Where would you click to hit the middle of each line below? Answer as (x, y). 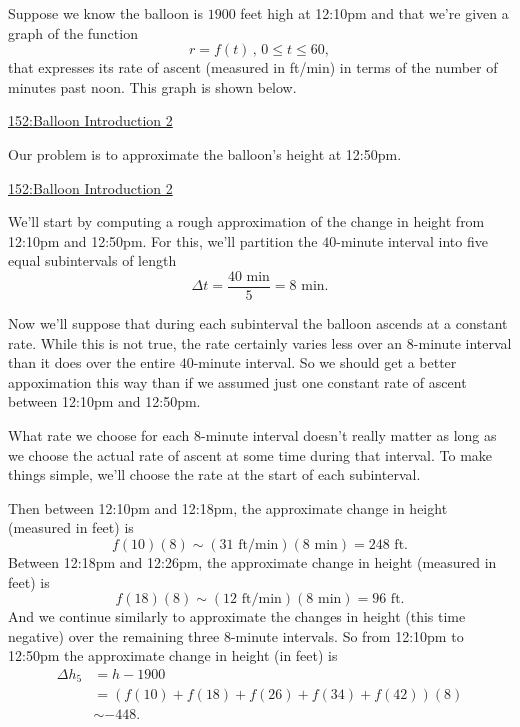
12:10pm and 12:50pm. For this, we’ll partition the (163, 240)
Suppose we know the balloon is (105, 13)
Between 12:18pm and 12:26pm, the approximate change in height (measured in (252, 561)
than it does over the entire (91, 362)
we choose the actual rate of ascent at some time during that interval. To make (250, 454)
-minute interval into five (412, 240)
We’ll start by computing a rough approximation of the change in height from (246, 221)
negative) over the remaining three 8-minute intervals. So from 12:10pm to (236, 635)
